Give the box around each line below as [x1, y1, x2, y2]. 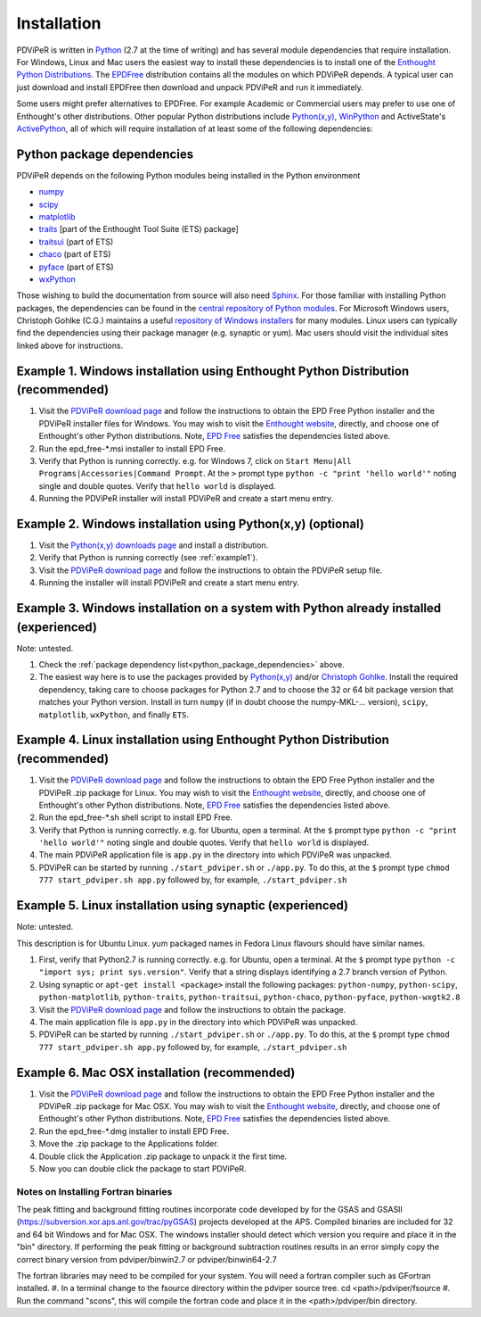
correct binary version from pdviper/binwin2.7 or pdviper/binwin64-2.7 [16, 1254, 277, 1264]
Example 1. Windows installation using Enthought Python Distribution [16, 363, 410, 378]
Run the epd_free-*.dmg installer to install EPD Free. [38, 1125, 230, 1137]
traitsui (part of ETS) [38, 236, 114, 247]
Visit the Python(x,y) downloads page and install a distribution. [38, 540, 269, 551]
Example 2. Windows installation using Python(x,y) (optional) [16, 516, 364, 531]
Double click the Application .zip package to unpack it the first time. [38, 1151, 288, 1162]
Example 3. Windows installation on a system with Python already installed [16, 601, 442, 616]
